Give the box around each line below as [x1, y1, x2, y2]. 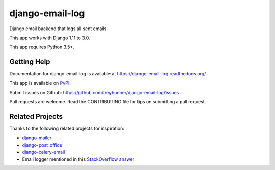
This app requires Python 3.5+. [9, 44, 75, 50]
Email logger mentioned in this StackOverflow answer [22, 156, 135, 162]
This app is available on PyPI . [9, 80, 71, 86]
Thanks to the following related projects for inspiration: [9, 125, 125, 132]
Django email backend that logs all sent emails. [9, 25, 108, 32]
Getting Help [9, 58, 50, 66]
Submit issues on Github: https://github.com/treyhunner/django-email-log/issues [9, 90, 179, 96]
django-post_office [22, 142, 62, 148]
